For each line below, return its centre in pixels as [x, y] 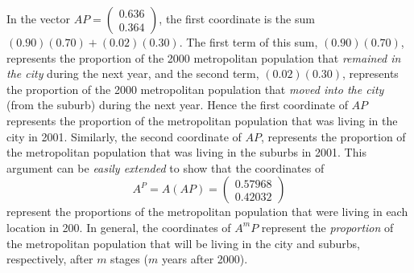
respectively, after [50, 259]
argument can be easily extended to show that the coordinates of [166, 167]
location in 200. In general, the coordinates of [119, 227]
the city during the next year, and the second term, [133, 73]
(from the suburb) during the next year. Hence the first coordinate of [177, 105]
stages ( [129, 259]
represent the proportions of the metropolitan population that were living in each [207, 212]
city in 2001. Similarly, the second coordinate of [124, 136]
